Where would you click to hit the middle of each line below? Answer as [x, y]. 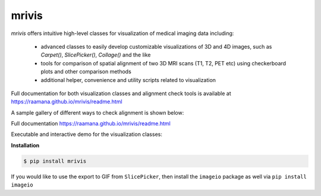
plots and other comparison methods [86, 72]
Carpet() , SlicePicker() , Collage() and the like [96, 55]
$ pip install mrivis [55, 161]
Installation [25, 145]
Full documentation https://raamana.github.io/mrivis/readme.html [91, 124]
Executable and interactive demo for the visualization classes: [87, 134]
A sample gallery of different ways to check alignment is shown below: [97, 112]
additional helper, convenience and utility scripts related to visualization [128, 80]
